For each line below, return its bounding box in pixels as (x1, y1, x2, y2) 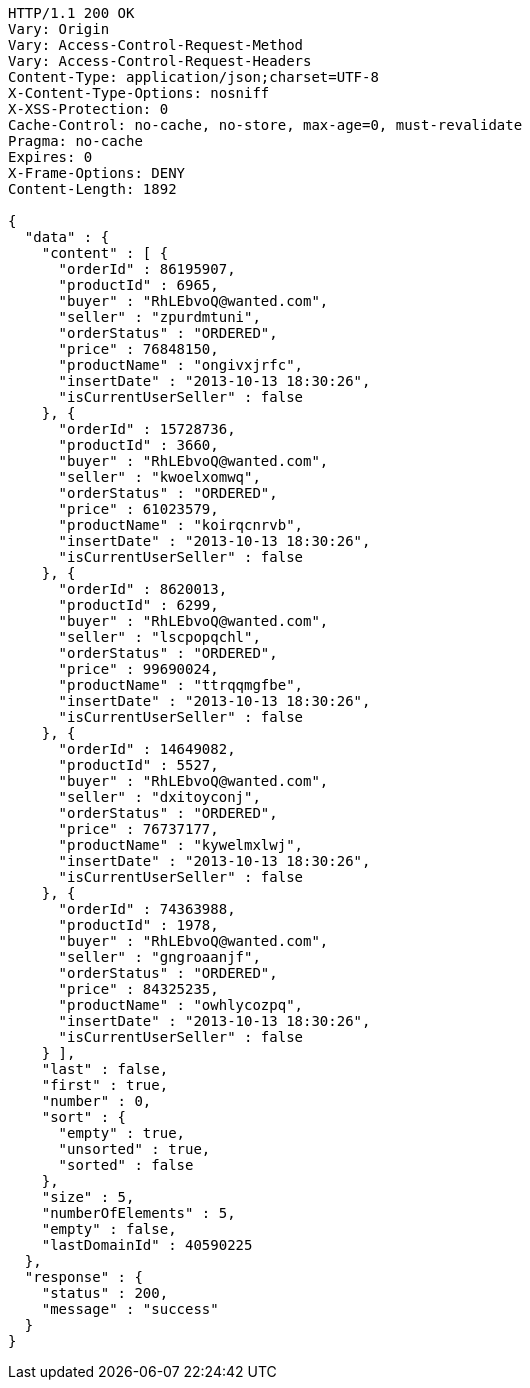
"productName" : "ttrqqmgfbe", (58, 677, 304, 693)
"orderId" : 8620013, (58, 581, 228, 597)
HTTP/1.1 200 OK (8, 5, 135, 21)
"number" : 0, (41, 1093, 152, 1109)
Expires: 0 (8, 149, 93, 165)
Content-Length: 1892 (8, 181, 177, 197)
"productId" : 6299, (58, 597, 219, 613)
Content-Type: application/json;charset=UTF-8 (8, 69, 379, 85)
